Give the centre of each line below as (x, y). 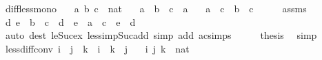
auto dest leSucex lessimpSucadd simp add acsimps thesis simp (161, 35)
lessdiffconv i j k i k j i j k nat (97, 48)
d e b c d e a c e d (70, 21)
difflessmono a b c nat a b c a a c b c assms (156, 8)
